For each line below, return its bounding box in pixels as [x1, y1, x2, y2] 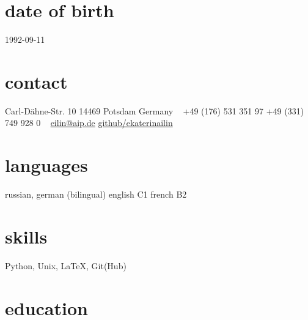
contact [5, 69, 68, 94]
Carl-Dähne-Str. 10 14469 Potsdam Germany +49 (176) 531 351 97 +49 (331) [5, 104, 304, 117]
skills [5, 223, 48, 248]
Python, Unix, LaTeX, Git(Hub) [5, 259, 127, 272]
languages [5, 152, 88, 177]
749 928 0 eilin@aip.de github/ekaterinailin [5, 116, 173, 129]
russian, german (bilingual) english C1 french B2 [5, 188, 187, 201]
